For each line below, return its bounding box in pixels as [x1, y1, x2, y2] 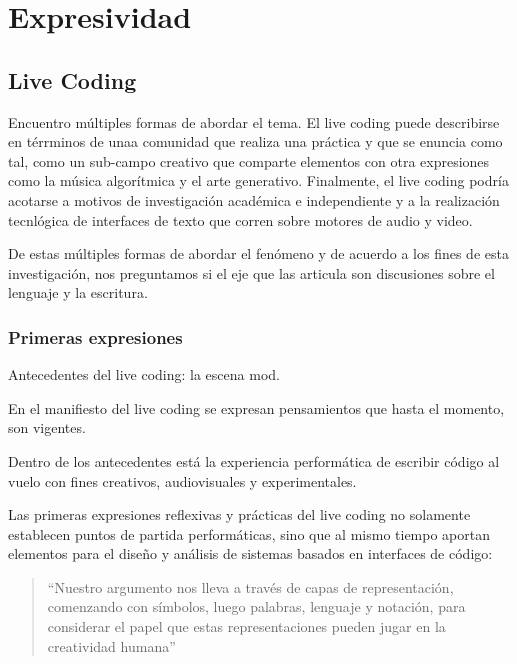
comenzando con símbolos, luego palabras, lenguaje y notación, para [47, 596, 466, 617]
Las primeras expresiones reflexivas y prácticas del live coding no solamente [8, 504, 471, 525]
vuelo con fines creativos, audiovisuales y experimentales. [8, 470, 357, 491]
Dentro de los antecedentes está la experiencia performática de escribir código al [8, 450, 500, 471]
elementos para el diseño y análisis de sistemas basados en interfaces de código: [8, 543, 493, 564]
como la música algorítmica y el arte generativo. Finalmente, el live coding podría [8, 170, 509, 191]
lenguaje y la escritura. [8, 282, 148, 303]
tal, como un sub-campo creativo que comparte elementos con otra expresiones [8, 150, 490, 171]
